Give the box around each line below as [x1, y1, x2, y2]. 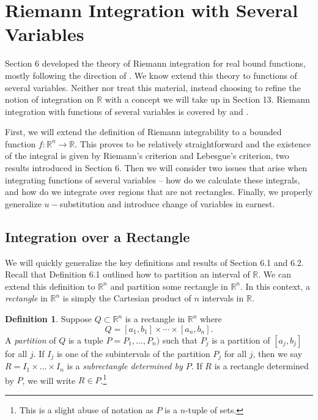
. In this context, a [240, 279, 311, 292]
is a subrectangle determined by [67, 359, 183, 372]
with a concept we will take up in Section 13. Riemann [105, 93, 310, 106]
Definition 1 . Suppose [5, 312, 92, 325]
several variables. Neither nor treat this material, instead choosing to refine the [5, 81, 301, 94]
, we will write [22, 374, 76, 386]
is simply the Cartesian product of [62, 292, 191, 304]
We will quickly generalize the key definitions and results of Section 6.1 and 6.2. [5, 256, 304, 268]
